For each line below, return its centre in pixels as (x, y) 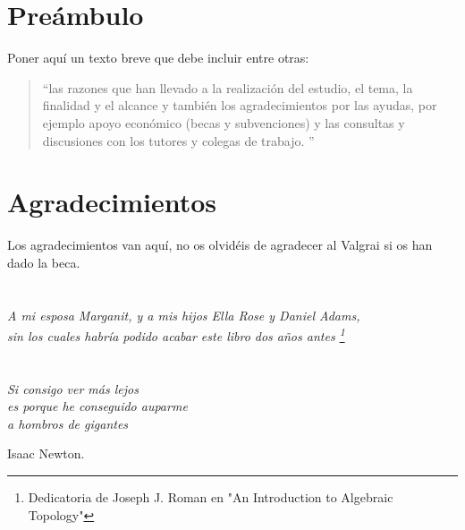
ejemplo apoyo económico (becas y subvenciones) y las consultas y (224, 122)
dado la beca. (44, 262)
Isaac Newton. (46, 453)
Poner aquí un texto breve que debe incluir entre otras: (158, 58)
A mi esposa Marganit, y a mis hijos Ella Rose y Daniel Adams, (184, 315)
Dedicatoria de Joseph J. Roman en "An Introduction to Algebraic (211, 497)
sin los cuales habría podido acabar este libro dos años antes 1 (176, 334)
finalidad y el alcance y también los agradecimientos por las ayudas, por (240, 105)
